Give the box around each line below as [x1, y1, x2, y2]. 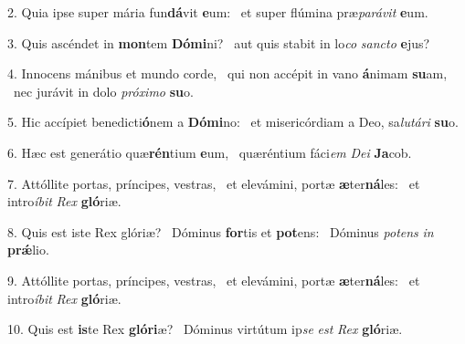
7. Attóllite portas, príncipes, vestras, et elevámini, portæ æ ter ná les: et [7, 173, 420, 193]
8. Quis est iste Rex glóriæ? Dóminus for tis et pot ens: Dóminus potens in [7, 222, 434, 241]
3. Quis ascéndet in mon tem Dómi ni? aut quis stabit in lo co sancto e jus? [7, 33, 430, 52]
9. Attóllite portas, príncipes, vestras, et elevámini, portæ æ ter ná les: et [7, 270, 420, 289]
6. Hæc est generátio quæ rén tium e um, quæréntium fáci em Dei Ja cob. [7, 142, 412, 162]
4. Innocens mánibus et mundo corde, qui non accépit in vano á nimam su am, [7, 64, 448, 83]
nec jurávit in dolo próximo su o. [13, 81, 194, 100]
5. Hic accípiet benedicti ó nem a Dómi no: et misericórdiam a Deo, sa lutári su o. [7, 112, 459, 131]
